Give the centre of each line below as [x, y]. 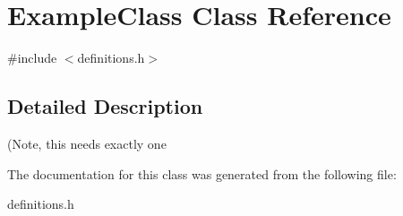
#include [32, 58]
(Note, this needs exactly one [87, 143]
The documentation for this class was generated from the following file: [202, 173]
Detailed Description [105, 106]
